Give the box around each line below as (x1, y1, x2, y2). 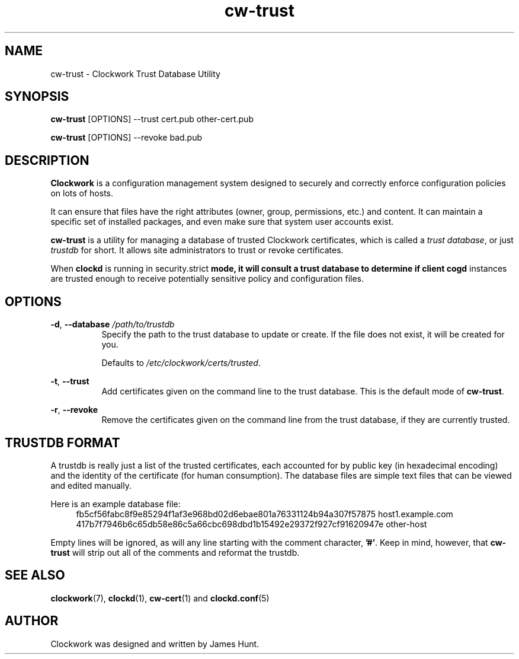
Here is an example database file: (50, 498, 181, 509)
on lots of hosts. (50, 188, 113, 199)
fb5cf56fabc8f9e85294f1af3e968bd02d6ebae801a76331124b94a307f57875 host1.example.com (76, 508, 453, 519)
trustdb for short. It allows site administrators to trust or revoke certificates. (50, 245, 344, 256)
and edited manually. (50, 480, 132, 491)
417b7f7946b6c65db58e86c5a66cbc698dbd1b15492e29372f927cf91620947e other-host (76, 518, 427, 529)
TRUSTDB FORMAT (5, 435, 120, 450)
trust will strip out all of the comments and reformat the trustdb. (50, 547, 300, 558)
